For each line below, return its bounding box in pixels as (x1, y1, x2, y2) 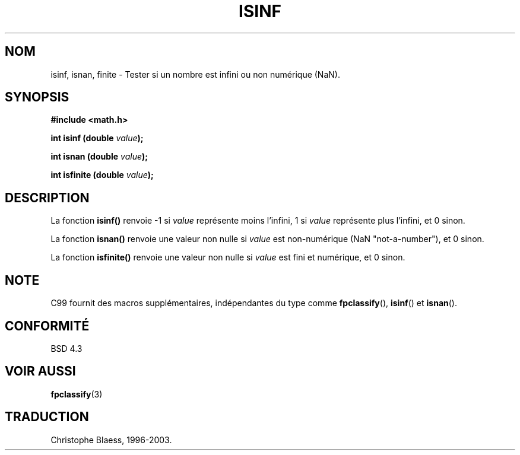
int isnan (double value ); (50, 151, 148, 162)
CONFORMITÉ (5, 318, 90, 333)
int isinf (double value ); (50, 133, 144, 144)
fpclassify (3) (50, 389, 103, 399)
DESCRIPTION (5, 190, 90, 205)
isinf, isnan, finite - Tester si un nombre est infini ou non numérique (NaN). (50, 69, 340, 79)
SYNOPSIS (5, 90, 69, 105)
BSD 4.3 (50, 343, 83, 354)
